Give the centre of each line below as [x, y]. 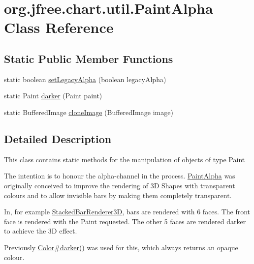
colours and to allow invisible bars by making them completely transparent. [118, 195]
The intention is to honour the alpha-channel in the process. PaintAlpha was [120, 176]
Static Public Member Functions [89, 58]
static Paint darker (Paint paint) [53, 96]
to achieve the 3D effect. [41, 231]
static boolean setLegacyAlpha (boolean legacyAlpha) [85, 79]
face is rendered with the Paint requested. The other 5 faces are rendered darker [125, 221]
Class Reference [59, 27]
